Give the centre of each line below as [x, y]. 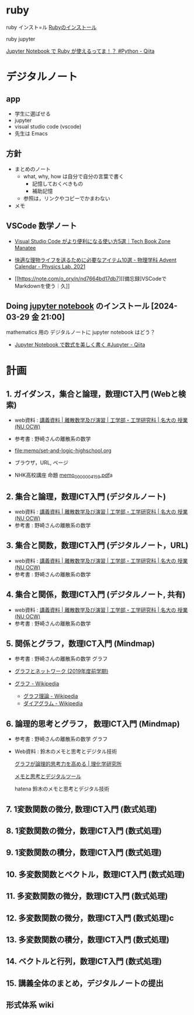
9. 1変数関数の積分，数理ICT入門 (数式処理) [84, 853]
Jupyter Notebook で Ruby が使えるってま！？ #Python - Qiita [80, 51]
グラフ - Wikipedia [37, 684]
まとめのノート [32, 169]
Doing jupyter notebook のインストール [78, 306]
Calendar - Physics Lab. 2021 [50, 266]
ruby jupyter [21, 39]
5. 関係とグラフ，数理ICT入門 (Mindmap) [80, 644]
